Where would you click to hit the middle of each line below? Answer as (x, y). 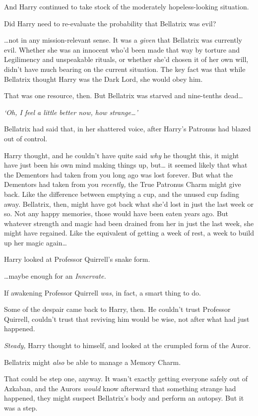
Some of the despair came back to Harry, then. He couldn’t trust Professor (117, 309)
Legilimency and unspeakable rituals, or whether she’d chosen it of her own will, (126, 59)
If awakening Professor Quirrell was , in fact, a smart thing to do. (102, 292)
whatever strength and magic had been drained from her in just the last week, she (129, 223)
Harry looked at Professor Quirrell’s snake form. (77, 259)
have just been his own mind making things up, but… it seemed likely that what (126, 165)
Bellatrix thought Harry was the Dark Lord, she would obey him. (103, 79)
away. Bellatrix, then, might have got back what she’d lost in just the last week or (129, 204)
